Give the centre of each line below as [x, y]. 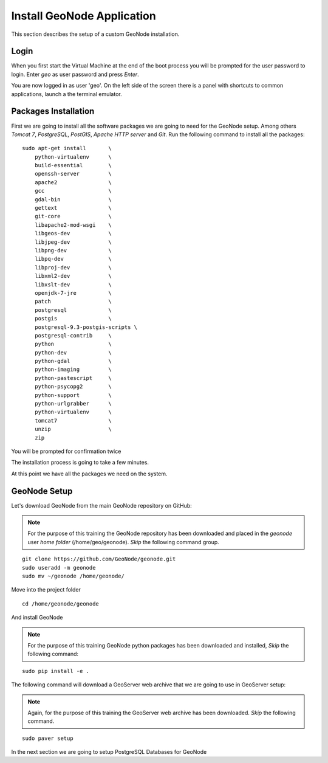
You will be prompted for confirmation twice [66, 451]
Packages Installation [53, 112]
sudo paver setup [48, 738]
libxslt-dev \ [73, 285]
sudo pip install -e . [56, 671]
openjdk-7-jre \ [73, 293]
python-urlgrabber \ [73, 404]
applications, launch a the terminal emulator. [67, 94]
